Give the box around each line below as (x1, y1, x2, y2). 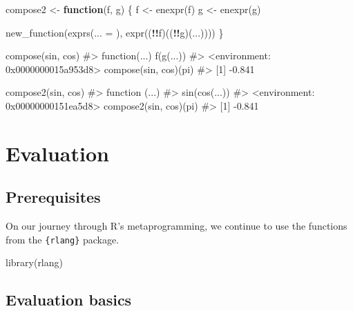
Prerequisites (6, 186, 101, 208)
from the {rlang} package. (6, 232, 120, 246)
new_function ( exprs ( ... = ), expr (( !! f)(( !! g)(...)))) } (6, 25, 224, 39)
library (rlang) (6, 255, 63, 270)
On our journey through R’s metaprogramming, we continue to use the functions (6, 219, 347, 233)
